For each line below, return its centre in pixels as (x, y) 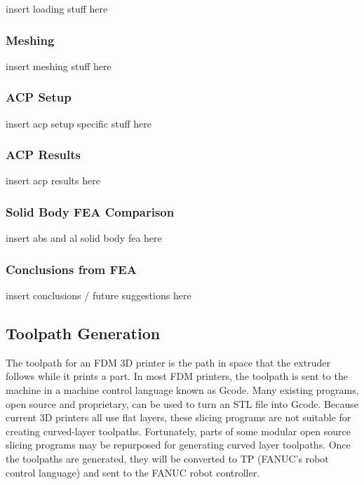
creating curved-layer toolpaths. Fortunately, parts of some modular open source (178, 431)
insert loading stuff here (57, 8)
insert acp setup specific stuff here (79, 123)
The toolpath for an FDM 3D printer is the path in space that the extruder (168, 362)
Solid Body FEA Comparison (90, 211)
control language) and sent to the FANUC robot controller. (133, 472)
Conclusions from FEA (71, 269)
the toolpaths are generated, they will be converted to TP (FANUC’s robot (167, 459)
